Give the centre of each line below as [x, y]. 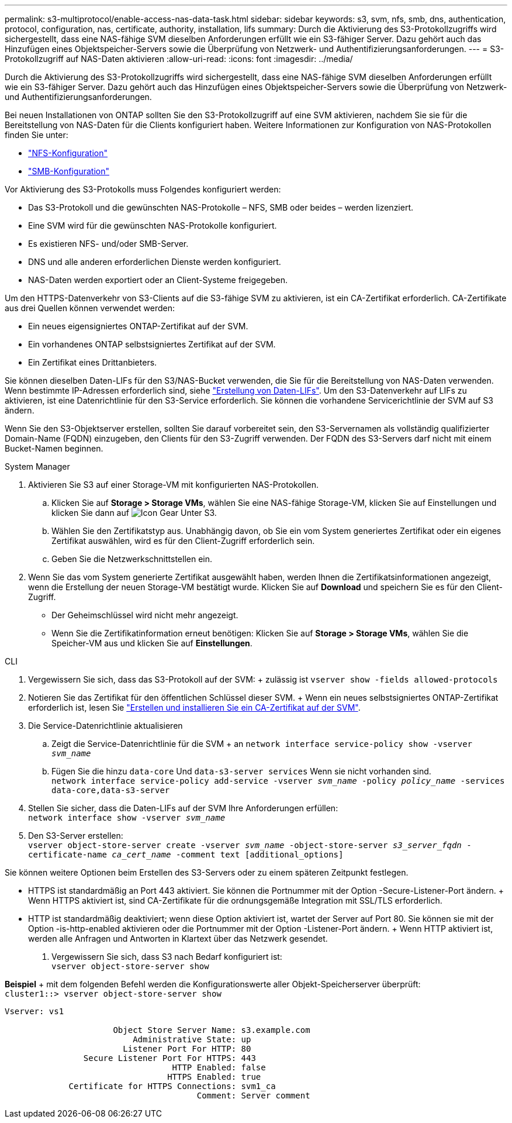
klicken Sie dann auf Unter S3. [134, 513]
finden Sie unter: [37, 135]
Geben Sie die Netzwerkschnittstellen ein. [132, 559]
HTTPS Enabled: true [214, 1077]
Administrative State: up [192, 1039]
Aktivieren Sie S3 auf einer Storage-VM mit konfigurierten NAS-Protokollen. [174, 485]
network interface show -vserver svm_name [127, 818]
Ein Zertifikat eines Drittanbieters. [93, 362]
